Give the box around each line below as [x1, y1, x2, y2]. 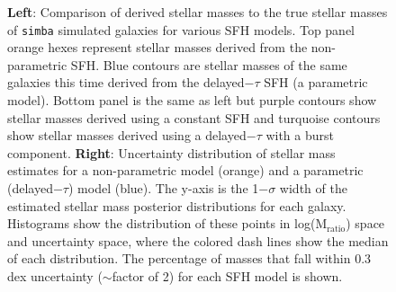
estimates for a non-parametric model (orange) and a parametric [7, 161, 364, 180]
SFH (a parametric [264, 73, 368, 92]
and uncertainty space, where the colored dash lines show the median [7, 231, 389, 250]
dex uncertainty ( [7, 266, 103, 285]
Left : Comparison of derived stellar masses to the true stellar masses [7, 3, 388, 21]
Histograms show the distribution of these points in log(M [7, 214, 328, 233]
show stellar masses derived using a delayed [7, 126, 247, 145]
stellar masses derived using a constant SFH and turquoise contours [7, 108, 381, 127]
